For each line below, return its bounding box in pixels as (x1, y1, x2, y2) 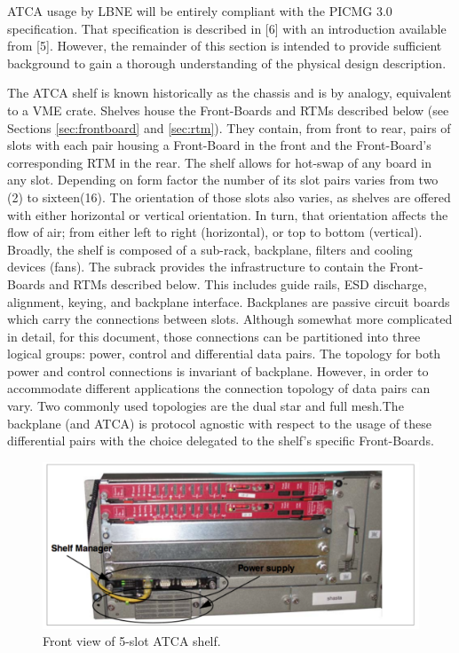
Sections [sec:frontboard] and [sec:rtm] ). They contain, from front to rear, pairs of (7, 118, 451, 137)
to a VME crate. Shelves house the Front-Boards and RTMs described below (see (7, 100, 449, 119)
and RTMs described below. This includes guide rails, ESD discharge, (49, 274, 427, 293)
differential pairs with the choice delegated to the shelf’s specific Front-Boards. (7, 431, 434, 450)
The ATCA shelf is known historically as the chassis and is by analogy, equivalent (7, 83, 452, 102)
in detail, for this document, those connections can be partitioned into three (7, 326, 421, 345)
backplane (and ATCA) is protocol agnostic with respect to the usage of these (7, 413, 431, 432)
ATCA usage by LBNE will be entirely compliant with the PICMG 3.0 (7, 2, 392, 20)
